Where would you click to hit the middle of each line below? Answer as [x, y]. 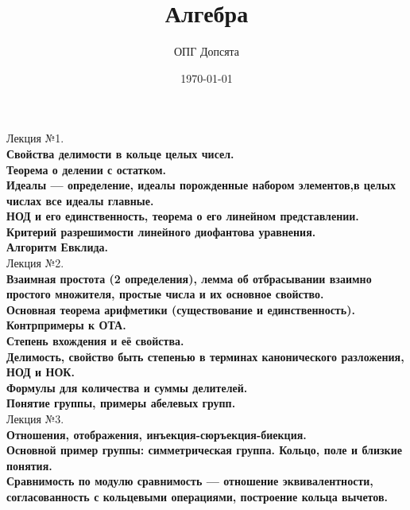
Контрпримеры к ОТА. [66, 325]
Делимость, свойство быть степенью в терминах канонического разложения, [205, 356]
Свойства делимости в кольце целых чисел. [120, 153]
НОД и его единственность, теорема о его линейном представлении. [183, 216]
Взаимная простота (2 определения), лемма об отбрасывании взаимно [189, 278]
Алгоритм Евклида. [58, 247]
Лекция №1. [35, 138]
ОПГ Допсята [207, 51]
